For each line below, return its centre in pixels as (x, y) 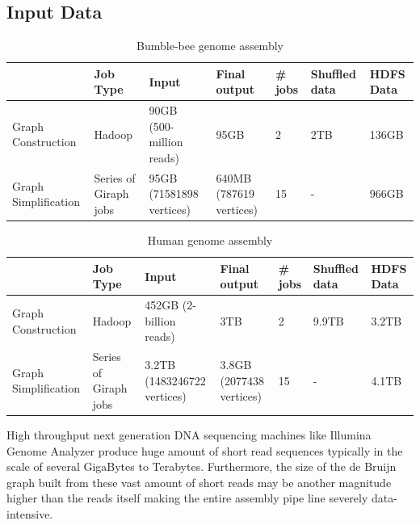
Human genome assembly (210, 240)
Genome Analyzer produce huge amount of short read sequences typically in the (205, 450)
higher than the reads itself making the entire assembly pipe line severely (187, 498)
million (166, 142)
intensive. (30, 514)
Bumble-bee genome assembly (210, 46)
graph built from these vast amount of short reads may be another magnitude (199, 482)
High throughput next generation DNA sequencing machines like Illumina (189, 435)
